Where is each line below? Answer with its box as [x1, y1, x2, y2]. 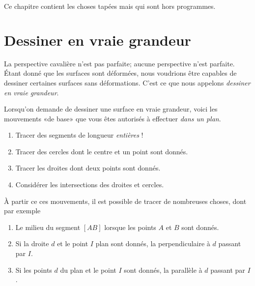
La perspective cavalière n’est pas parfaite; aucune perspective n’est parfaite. [4, 58, 235, 68]
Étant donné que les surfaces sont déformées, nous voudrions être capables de [4, 68, 237, 78]
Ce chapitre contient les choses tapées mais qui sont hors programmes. [4, 1, 216, 11]
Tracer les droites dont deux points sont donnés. [15, 163, 161, 173]
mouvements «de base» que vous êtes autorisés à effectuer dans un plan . [4, 113, 221, 123]
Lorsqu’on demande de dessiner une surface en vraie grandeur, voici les [4, 104, 218, 114]
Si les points [15, 264, 52, 275]
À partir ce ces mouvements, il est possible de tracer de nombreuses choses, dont [4, 196, 247, 206]
